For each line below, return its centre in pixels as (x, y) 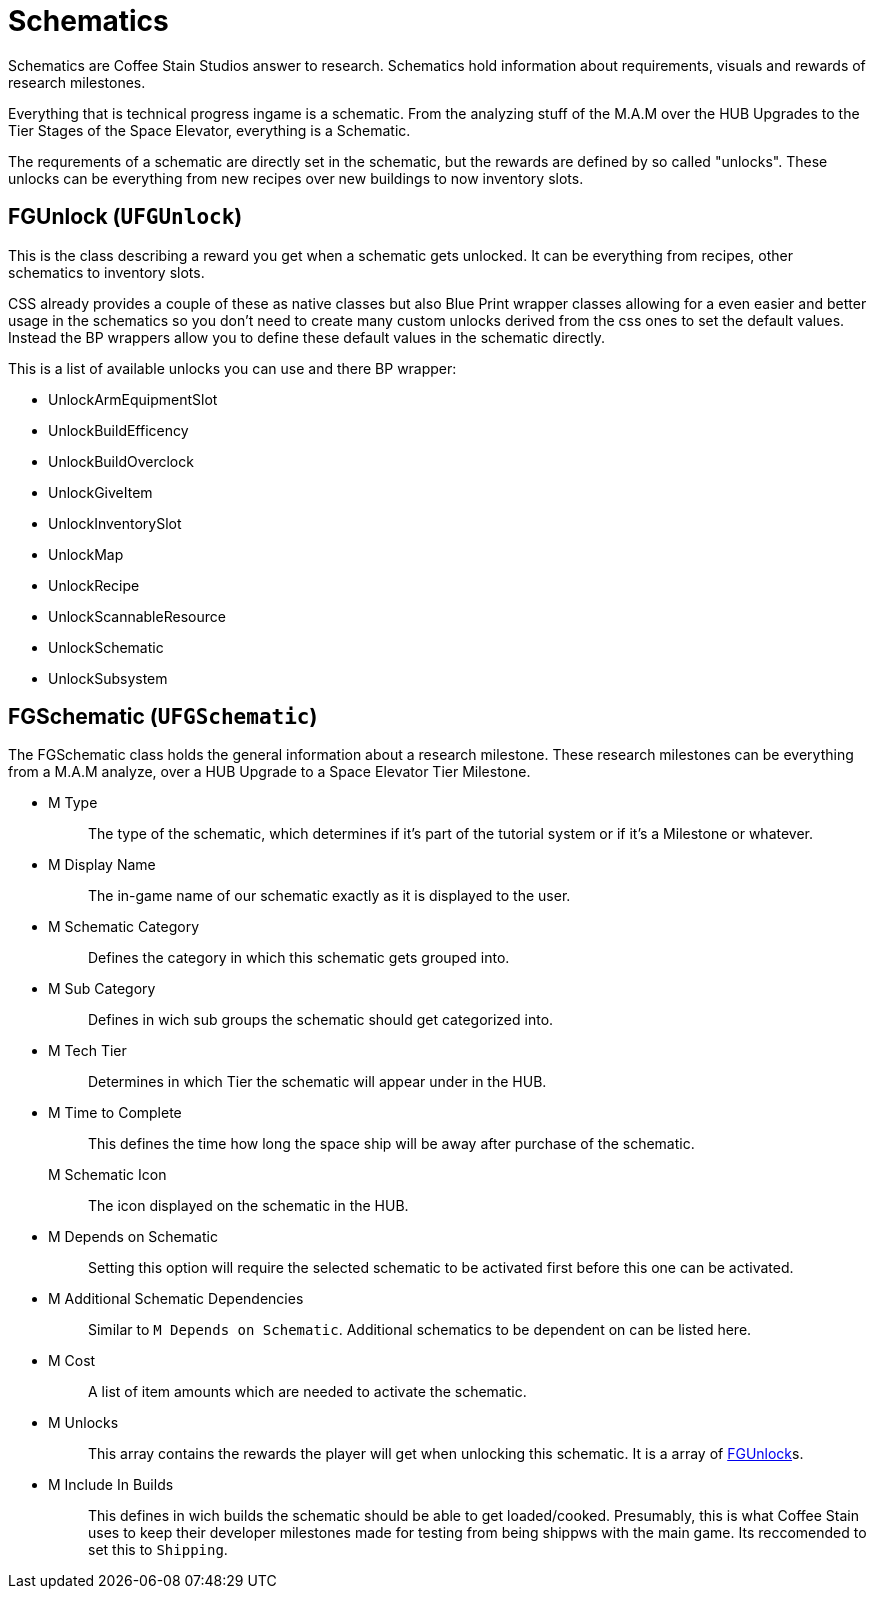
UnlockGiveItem (100, 492)
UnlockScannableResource (137, 616)
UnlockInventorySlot (115, 523)
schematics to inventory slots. (106, 272)
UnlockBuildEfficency (118, 430)
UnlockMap (86, 554)
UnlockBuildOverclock (121, 461)
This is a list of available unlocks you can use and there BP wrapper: (232, 368)
